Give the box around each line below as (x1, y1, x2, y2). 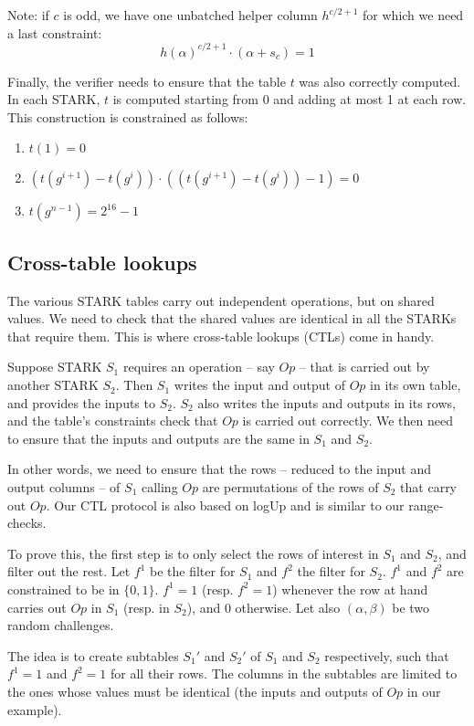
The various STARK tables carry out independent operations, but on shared (7, 290, 435, 310)
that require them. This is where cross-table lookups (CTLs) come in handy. (7, 326, 435, 345)
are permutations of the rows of (202, 478, 379, 497)
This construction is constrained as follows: (7, 107, 248, 126)
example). (7, 700, 62, 719)
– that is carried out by (299, 357, 430, 376)
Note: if (7, 5, 49, 24)
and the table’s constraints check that (7, 411, 218, 430)
